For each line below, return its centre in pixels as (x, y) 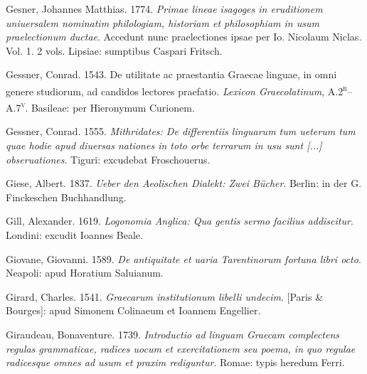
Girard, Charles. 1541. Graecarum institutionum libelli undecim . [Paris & (165, 296)
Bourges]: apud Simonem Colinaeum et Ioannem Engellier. (133, 310)
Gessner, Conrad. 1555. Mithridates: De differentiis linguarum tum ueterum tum (181, 131)
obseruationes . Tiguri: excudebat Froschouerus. (108, 159)
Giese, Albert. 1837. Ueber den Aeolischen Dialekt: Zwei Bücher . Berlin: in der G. (184, 183)
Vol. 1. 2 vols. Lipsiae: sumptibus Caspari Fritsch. (114, 50)
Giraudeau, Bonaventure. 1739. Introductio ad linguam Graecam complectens (173, 334)
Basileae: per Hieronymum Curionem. (113, 107)
